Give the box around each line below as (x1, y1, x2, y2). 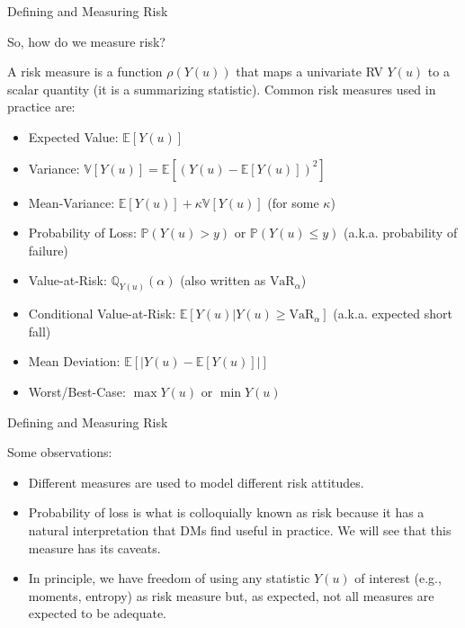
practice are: (7, 97, 76, 116)
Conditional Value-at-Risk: (28, 304, 176, 323)
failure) (28, 240, 68, 259)
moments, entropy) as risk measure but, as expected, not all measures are (28, 586, 434, 605)
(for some (267, 193, 319, 211)
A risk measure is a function (7, 62, 163, 81)
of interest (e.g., (354, 569, 442, 588)
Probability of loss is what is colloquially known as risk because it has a (28, 503, 425, 522)
